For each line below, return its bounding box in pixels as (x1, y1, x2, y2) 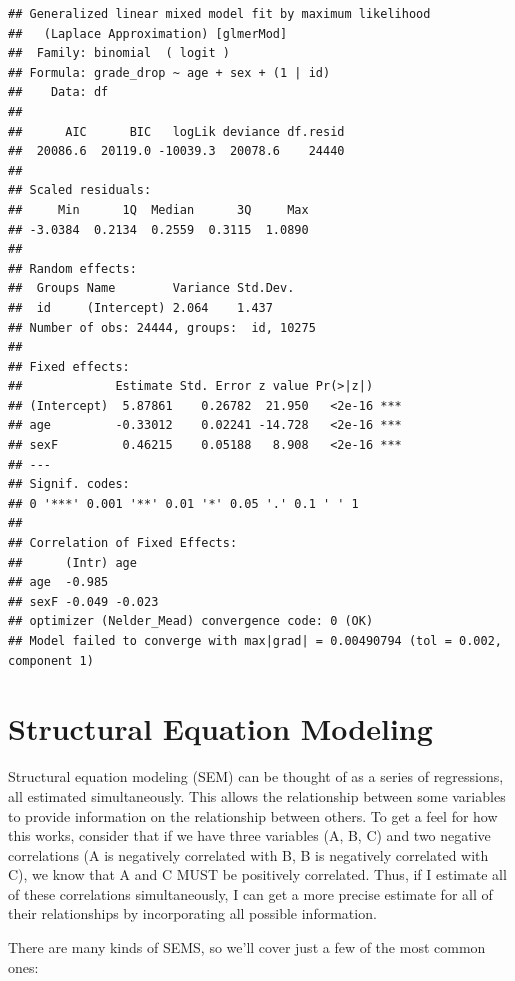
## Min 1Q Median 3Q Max (8, 202, 309, 217)
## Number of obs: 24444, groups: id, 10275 (8, 320, 316, 335)
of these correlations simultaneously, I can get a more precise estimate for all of (8, 883, 493, 904)
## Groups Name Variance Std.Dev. (8, 281, 295, 296)
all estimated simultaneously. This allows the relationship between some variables (8, 785, 506, 806)
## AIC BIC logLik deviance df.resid (8, 124, 345, 139)
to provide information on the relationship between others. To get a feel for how (8, 805, 498, 826)
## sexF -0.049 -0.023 (8, 594, 159, 609)
